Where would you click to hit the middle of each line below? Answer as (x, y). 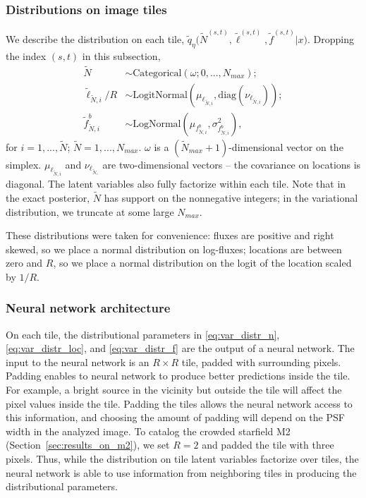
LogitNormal (160, 95)
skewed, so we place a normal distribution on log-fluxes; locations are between (174, 249)
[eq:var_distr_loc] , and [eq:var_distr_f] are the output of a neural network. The (180, 348)
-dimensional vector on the (286, 146)
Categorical (157, 73)
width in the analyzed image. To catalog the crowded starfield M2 (148, 431)
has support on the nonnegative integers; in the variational (231, 197)
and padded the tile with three (268, 445)
